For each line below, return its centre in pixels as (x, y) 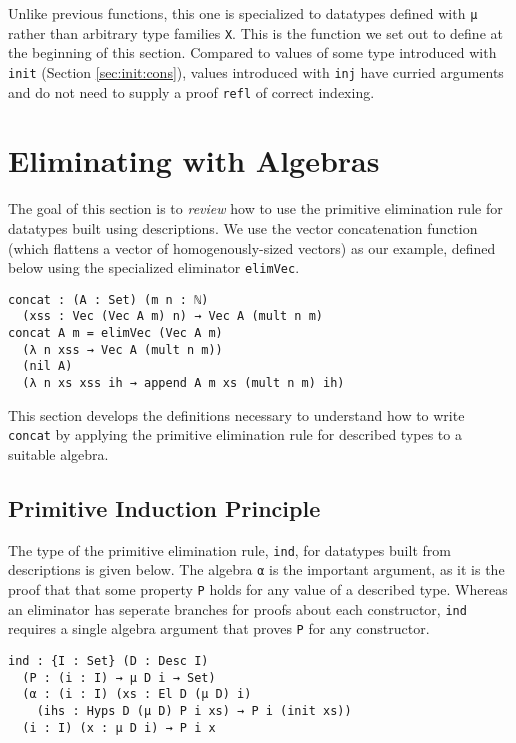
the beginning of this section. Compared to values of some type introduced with (252, 52)
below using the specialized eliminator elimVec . (154, 267)
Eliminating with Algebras (194, 160)
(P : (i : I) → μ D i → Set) (119, 677)
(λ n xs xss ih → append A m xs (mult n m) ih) (183, 383)
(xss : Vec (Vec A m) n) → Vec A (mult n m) (172, 316)
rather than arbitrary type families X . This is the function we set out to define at (255, 32)
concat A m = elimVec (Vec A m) (115, 333)
